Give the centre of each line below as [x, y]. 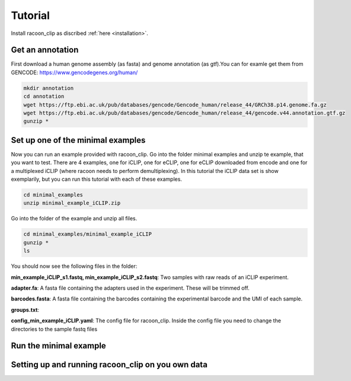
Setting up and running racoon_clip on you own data [109, 365]
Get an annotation [45, 50]
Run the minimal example [58, 346]
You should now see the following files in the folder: [74, 266]
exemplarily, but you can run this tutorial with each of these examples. [96, 179]
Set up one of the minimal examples [78, 140]
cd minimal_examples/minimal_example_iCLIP [88, 234]
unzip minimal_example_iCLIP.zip [72, 203]
